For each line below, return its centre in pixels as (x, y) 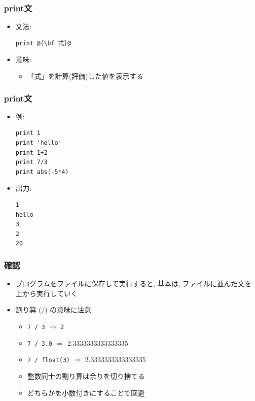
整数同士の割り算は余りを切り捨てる (86, 376)
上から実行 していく (47, 293)
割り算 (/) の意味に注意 (54, 310)
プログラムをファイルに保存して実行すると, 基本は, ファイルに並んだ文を (134, 284)
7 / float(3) (49, 360)
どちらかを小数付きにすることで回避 (86, 392)
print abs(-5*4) (42, 172)
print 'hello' (38, 143)
